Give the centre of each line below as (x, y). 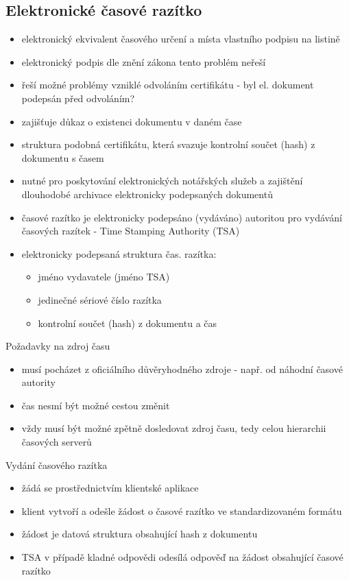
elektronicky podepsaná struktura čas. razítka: (119, 253)
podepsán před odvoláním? (78, 98)
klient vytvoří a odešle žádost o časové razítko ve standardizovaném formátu (182, 510)
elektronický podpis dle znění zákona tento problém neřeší (144, 61)
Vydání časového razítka (57, 464)
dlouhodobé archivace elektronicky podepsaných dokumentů (147, 194)
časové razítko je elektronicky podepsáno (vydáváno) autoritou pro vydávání (182, 217)
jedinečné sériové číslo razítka (100, 299)
